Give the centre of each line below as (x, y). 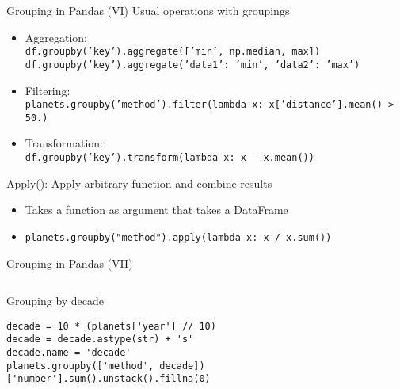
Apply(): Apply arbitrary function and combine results (139, 183)
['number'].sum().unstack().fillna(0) (109, 379)
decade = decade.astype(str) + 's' (100, 339)
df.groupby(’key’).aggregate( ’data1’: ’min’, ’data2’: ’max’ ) (192, 65)
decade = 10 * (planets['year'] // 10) (111, 326)
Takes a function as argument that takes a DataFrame (156, 210)
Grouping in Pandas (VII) (70, 263)
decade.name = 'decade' (69, 353)
